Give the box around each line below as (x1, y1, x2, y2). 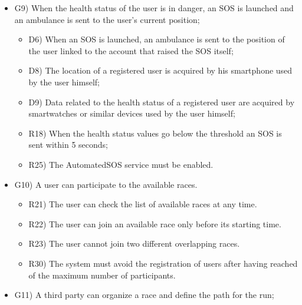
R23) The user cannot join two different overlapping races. (28, 237, 240, 250)
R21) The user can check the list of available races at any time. (28, 198, 257, 210)
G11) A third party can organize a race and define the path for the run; (14, 289, 274, 301)
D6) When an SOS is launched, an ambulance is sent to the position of (28, 33, 285, 45)
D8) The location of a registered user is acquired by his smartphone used (28, 64, 293, 77)
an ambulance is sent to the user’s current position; (14, 13, 200, 25)
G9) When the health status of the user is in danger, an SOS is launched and (14, 2, 294, 14)
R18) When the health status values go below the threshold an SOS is (28, 127, 282, 139)
